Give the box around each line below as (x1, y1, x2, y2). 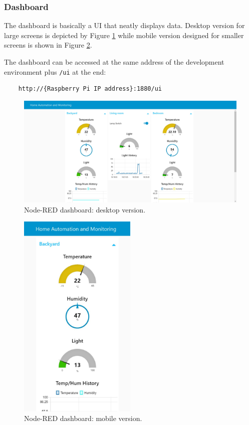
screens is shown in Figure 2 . (4, 40, 92, 50)
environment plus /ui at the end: (4, 66, 106, 77)
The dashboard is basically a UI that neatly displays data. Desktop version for (4, 20, 245, 31)
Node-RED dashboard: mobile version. (24, 413, 142, 423)
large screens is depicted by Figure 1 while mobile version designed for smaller (4, 30, 244, 40)
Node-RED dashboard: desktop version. (24, 204, 146, 215)
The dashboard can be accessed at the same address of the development (4, 57, 224, 67)
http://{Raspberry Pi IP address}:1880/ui (18, 85, 162, 93)
